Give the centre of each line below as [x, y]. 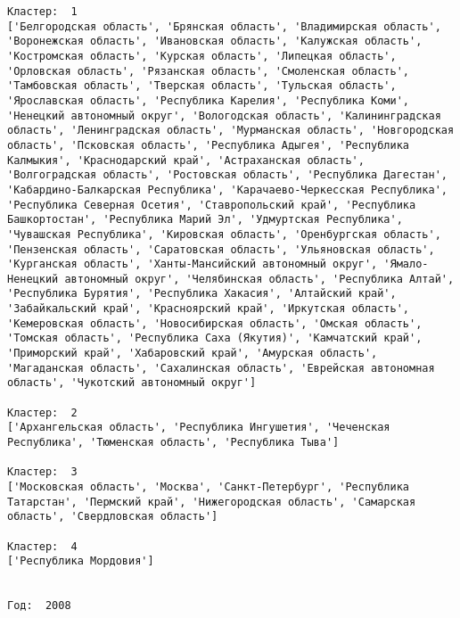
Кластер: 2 [42, 412]
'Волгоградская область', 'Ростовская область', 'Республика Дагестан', [227, 175]
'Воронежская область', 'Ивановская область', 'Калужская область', [215, 41]
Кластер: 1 [42, 12]
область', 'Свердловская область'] [113, 517]
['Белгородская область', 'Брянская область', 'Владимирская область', [224, 26]
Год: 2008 [39, 606]
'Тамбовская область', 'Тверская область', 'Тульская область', [202, 86]
